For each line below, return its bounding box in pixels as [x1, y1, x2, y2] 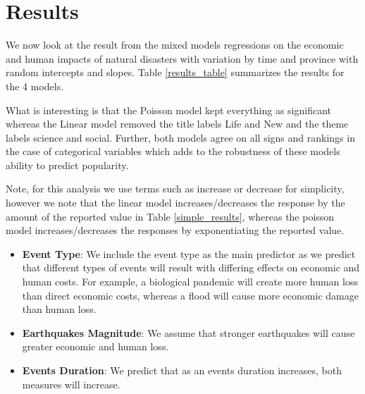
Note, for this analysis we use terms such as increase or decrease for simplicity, [6, 181, 345, 196]
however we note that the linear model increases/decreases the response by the [6, 195, 345, 210]
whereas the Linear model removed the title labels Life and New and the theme [6, 116, 349, 131]
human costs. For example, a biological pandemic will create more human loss [22, 274, 358, 289]
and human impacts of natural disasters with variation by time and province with [6, 51, 359, 66]
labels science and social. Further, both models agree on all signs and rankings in [6, 130, 355, 144]
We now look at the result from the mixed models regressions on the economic [6, 37, 344, 52]
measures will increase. [22, 376, 120, 391]
